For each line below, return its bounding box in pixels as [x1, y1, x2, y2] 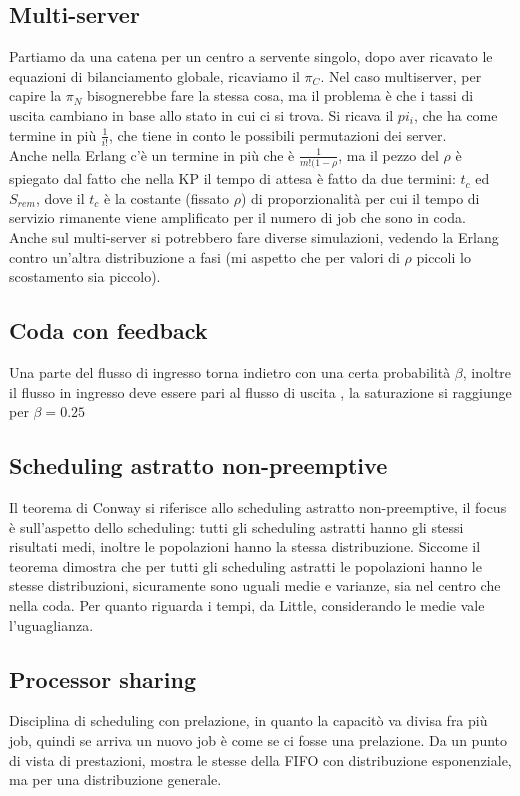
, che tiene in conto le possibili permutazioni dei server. [108, 124, 447, 145]
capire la [9, 85, 62, 106]
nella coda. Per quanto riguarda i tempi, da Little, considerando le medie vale [9, 594, 485, 615]
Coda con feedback [9, 315, 208, 346]
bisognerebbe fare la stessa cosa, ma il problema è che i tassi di [87, 85, 474, 106]
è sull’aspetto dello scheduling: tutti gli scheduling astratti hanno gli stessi [9, 516, 464, 537]
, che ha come [413, 104, 498, 125]
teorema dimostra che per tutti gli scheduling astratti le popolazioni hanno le [9, 555, 482, 576]
